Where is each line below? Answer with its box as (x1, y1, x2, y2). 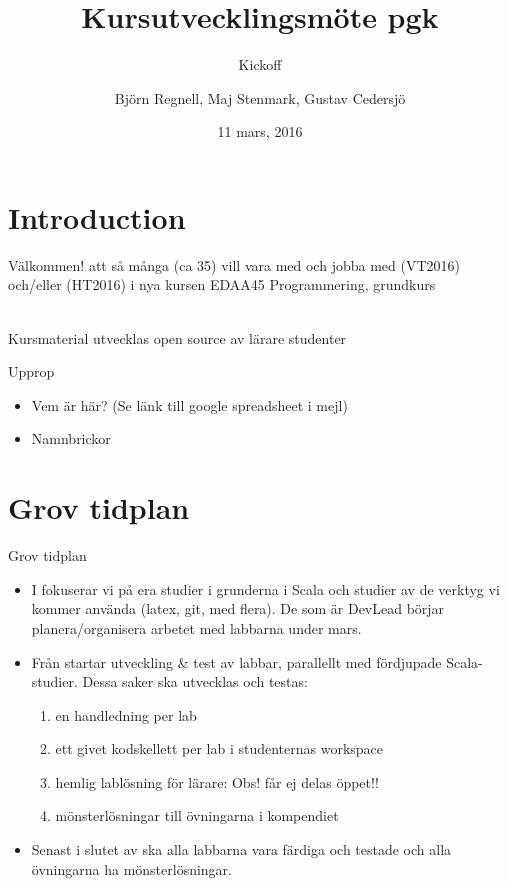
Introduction (8, 196, 186, 237)
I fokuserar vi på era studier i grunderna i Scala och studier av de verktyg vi (31, 578, 500, 599)
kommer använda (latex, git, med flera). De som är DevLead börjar (31, 598, 445, 619)
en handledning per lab (55, 704, 197, 725)
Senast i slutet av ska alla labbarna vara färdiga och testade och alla (31, 839, 452, 860)
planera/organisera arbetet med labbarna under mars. (31, 617, 362, 638)
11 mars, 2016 (217, 121, 303, 142)
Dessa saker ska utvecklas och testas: (82, 671, 308, 692)
